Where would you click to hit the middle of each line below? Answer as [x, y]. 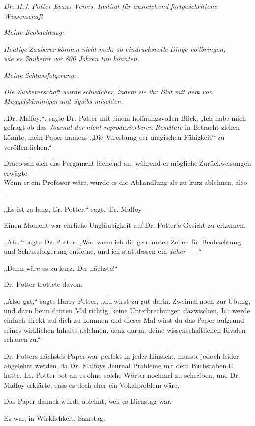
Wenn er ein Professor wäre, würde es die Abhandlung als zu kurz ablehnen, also [126, 182]
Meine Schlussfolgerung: [40, 75]
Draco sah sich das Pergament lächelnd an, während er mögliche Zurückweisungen [127, 163]
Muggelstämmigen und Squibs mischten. [64, 101]
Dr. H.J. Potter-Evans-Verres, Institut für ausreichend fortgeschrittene [111, 6]
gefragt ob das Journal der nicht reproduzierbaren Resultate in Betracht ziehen [122, 127]
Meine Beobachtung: [34, 32]
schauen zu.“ [23, 339]
